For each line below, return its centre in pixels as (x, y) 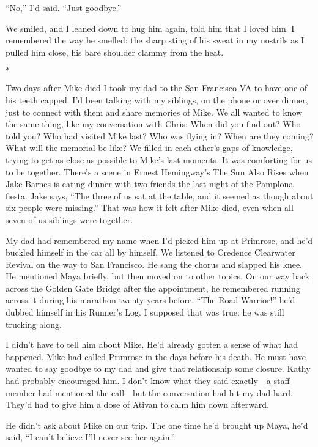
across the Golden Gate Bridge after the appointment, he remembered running (153, 288)
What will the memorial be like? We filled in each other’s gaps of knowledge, (149, 148)
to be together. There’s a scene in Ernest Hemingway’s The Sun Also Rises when (157, 172)
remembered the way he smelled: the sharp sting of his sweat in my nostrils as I (155, 40)
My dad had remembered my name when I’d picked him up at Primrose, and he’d (159, 240)
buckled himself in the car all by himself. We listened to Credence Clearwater (150, 252)
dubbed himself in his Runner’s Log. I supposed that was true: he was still (145, 312)
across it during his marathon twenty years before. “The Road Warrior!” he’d (150, 300)
